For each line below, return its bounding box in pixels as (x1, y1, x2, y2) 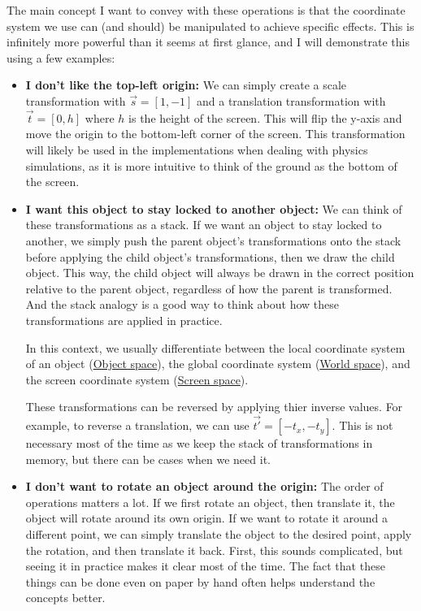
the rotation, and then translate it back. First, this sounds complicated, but (25, 541, 403, 558)
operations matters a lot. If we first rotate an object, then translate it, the (25, 493, 395, 510)
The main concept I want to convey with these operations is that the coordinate (7, 2, 406, 18)
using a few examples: (7, 49, 115, 66)
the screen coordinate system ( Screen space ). (25, 370, 249, 388)
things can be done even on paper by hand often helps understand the (25, 573, 375, 590)
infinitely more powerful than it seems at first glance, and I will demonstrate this (7, 33, 410, 50)
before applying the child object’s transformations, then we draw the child (25, 248, 395, 265)
